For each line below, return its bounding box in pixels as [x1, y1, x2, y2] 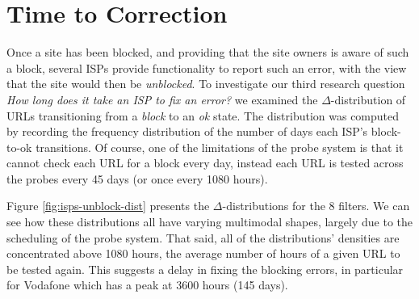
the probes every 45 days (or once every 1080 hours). [6, 170, 268, 187]
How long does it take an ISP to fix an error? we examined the [6, 91, 318, 107]
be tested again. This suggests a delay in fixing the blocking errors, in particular [6, 260, 404, 277]
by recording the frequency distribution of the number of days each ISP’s [6, 123, 368, 140]
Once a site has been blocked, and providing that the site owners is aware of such [6, 44, 409, 61]
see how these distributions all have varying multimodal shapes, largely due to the [6, 213, 413, 230]
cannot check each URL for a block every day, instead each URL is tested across [6, 154, 404, 171]
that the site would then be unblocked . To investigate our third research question [6, 75, 405, 92]
